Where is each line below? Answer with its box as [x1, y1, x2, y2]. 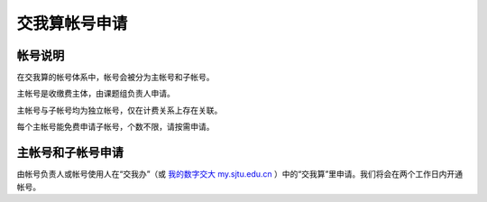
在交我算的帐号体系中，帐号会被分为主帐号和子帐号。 [16, 72, 215, 83]
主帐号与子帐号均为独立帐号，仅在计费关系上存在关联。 [16, 105, 223, 115]
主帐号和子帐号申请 [16, 145, 124, 161]
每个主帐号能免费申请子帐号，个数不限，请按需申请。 [16, 122, 215, 133]
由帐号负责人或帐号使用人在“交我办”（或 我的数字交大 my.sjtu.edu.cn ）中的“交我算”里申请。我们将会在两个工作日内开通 [16, 169, 464, 179]
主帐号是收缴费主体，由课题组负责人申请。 [16, 88, 175, 99]
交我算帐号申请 [16, 14, 128, 33]
